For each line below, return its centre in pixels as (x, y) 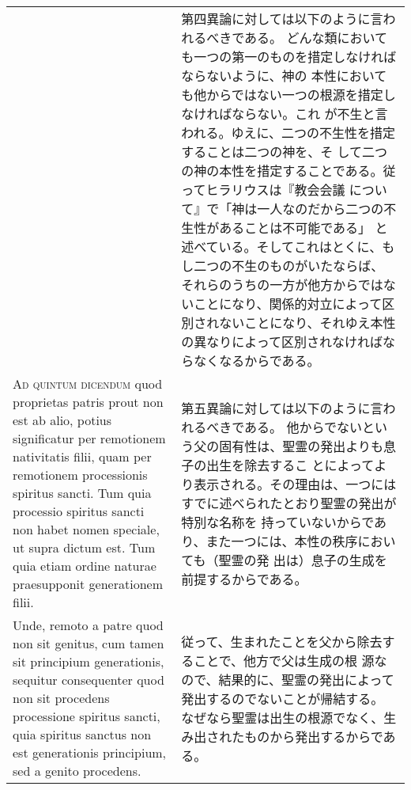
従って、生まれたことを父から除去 (282, 641)
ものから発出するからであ (320, 736)
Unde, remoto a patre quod (88, 625)
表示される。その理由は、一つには (295, 484)
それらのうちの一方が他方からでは (282, 285)
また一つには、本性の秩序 (282, 541)
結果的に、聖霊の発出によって (306, 679)
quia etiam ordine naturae (85, 566)
